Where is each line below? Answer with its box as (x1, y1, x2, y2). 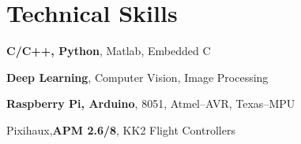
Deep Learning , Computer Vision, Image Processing (6, 68, 269, 85)
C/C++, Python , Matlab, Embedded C (6, 42, 211, 59)
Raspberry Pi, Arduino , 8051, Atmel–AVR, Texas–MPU (6, 95, 295, 112)
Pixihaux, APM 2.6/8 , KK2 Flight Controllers (6, 121, 235, 138)
